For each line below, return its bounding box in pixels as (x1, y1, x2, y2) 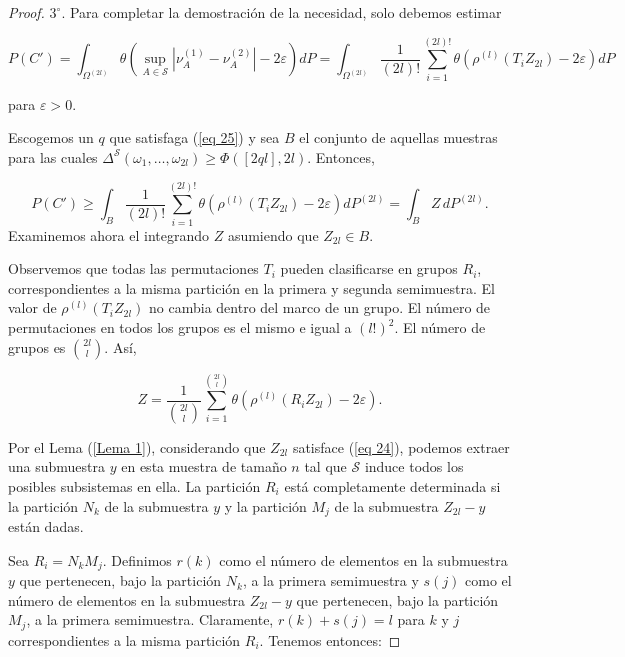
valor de (8, 297, 57, 318)
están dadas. (8, 516, 84, 537)
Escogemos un (8, 127, 94, 148)
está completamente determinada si (284, 476, 501, 497)
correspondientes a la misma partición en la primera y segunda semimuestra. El (8, 277, 495, 298)
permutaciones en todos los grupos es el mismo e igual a (8, 317, 352, 337)
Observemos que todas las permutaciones (8, 258, 259, 279)
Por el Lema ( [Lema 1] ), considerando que (8, 436, 266, 457)
